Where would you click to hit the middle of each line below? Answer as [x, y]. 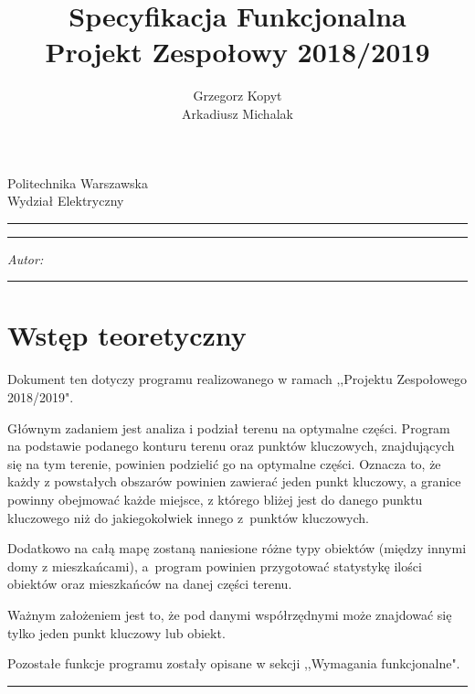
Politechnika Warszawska [78, 182]
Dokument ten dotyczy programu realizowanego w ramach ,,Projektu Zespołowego [237, 379]
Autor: [26, 258]
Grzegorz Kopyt [237, 96]
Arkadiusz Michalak [237, 113]
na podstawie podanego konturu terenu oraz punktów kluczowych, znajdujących [231, 446]
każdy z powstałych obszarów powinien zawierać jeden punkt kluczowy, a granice [234, 481]
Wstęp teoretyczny [127, 335]
